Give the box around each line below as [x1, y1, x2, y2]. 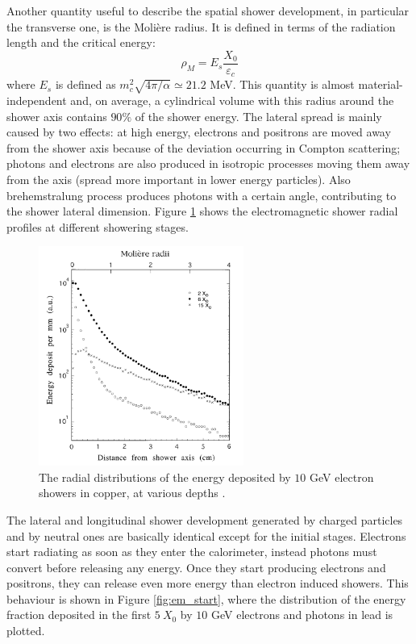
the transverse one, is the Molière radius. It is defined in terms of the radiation [6, 18, 396, 35]
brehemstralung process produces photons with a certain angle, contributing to [6, 186, 397, 203]
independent [6, 92, 67, 109]
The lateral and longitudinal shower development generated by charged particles [6, 511, 403, 528]
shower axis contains [6, 107, 107, 124]
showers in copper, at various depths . [39, 484, 226, 501]
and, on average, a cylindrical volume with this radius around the [70, 92, 394, 109]
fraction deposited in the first [6, 606, 152, 623]
